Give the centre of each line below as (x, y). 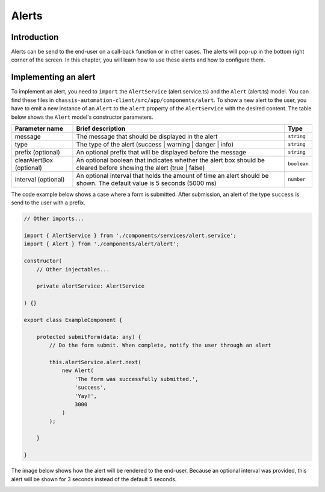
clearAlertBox (34, 160)
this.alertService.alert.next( (95, 362)
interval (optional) (40, 179)
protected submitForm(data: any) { (89, 337)
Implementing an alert (53, 77)
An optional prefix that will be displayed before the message (161, 152)
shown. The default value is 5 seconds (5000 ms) (146, 183)
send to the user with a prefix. (48, 203)
